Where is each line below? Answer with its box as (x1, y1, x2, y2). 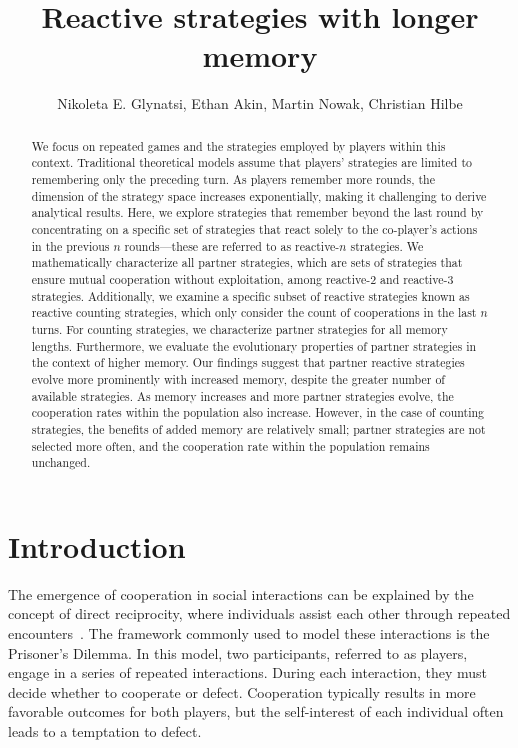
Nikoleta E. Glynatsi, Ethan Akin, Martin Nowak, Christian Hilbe (57, 93, 463, 114)
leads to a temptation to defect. (8, 720, 202, 741)
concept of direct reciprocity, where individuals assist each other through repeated (8, 603, 511, 624)
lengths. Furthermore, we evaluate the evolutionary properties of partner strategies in (31, 337, 477, 354)
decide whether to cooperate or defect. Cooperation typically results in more (8, 681, 476, 702)
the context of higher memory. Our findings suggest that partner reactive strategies (31, 354, 465, 371)
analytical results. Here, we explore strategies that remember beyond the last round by (31, 204, 484, 221)
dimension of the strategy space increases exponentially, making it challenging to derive (31, 187, 487, 204)
